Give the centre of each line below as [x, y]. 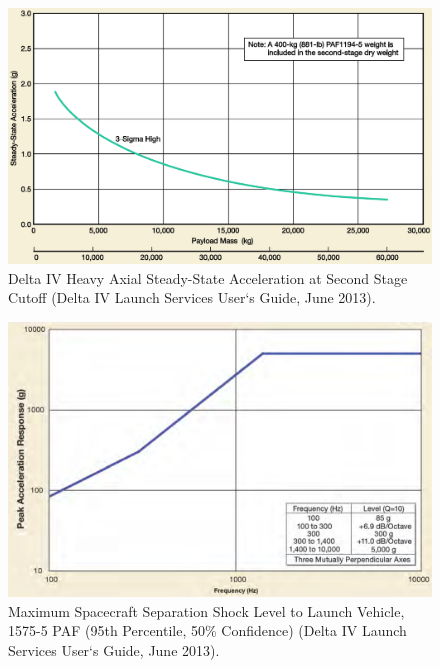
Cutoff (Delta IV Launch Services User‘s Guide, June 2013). [192, 297]
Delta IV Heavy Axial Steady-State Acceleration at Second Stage [208, 277]
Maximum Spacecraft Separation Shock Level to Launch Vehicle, [206, 610]
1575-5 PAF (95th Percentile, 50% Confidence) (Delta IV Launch [207, 630]
